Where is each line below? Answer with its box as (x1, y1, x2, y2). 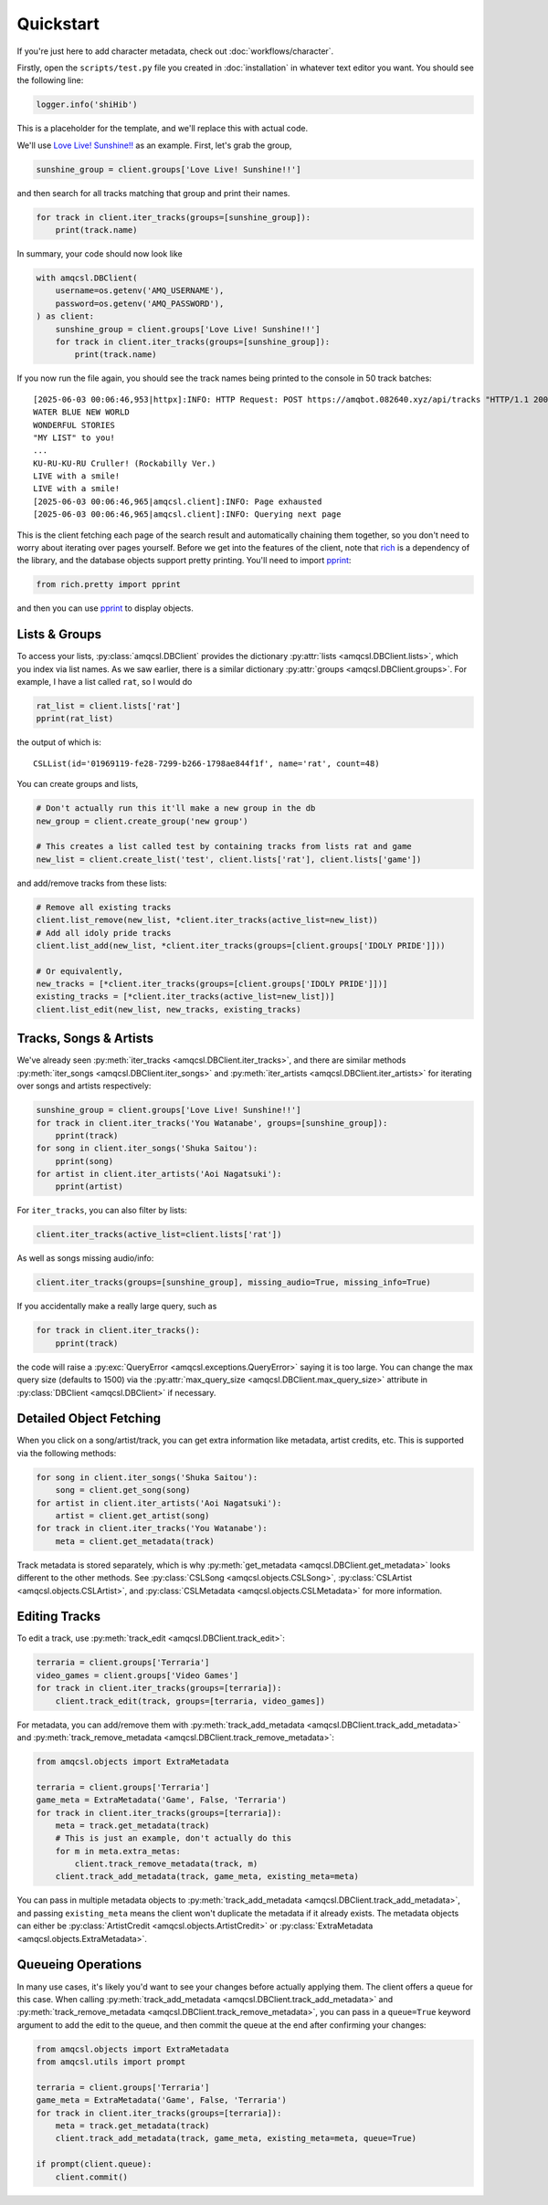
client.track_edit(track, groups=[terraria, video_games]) (55, 1696, 326, 1706)
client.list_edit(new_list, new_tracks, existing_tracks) (36, 1004, 301, 1014)
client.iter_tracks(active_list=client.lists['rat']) (36, 1229, 282, 1240)
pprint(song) (55, 1156, 114, 1166)
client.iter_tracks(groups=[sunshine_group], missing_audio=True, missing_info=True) (36, 1277, 431, 1287)
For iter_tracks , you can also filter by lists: (16, 1205, 187, 1216)
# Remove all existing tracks (36, 902, 172, 912)
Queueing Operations (16, 1957, 142, 1972)
